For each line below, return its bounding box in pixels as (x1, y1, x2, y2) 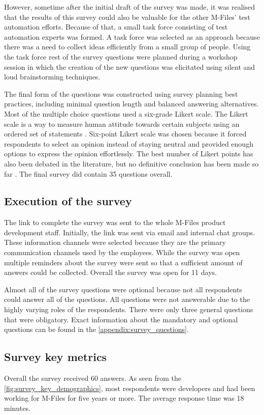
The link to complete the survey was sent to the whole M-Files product (4, 217, 226, 228)
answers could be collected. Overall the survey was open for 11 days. (4, 267, 217, 278)
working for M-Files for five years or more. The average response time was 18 (4, 393, 244, 403)
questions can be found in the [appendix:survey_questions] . (4, 324, 189, 335)
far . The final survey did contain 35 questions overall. (4, 168, 173, 179)
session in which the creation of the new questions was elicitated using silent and (4, 61, 255, 72)
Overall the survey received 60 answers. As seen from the (4, 373, 181, 383)
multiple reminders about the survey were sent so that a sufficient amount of (4, 257, 243, 267)
